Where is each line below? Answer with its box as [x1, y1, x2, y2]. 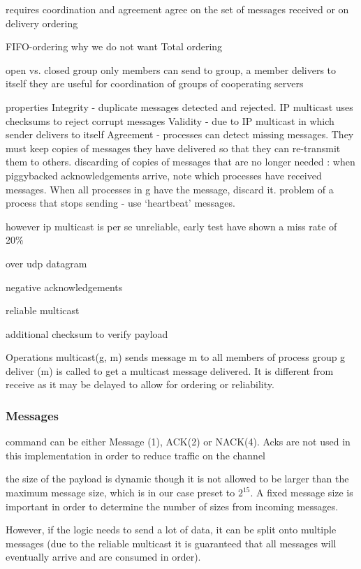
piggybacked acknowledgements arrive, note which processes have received [6, 168, 322, 182]
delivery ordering [6, 15, 78, 30]
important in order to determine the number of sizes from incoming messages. [6, 498, 339, 513]
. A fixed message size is [250, 485, 353, 500]
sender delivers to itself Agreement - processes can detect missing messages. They [6, 127, 354, 142]
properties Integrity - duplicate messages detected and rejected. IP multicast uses [6, 99, 353, 114]
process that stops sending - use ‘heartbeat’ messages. [6, 195, 235, 210]
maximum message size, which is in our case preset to [6, 485, 235, 500]
